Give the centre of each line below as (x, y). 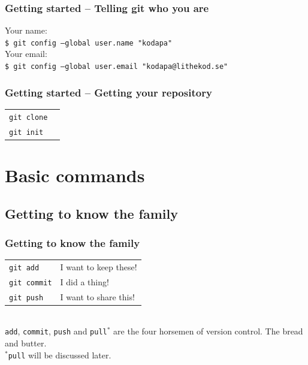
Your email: (26, 54)
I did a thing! (84, 281)
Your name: (26, 30)
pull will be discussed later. (60, 355)
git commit (31, 283)
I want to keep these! (99, 266)
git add (24, 268)
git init (26, 132)
